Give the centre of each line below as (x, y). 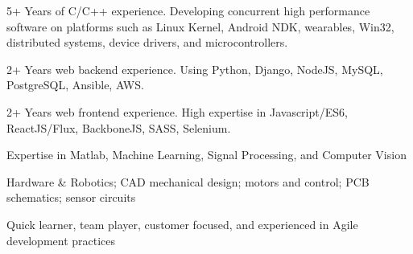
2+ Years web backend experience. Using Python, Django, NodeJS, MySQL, (195, 69)
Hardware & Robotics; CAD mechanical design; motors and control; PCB (188, 181)
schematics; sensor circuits (71, 197)
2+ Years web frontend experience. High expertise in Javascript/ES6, (177, 111)
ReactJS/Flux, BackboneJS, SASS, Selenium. (119, 127)
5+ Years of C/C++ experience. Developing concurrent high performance (188, 10)
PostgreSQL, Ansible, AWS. (75, 85)
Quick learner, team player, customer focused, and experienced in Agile (182, 224)
